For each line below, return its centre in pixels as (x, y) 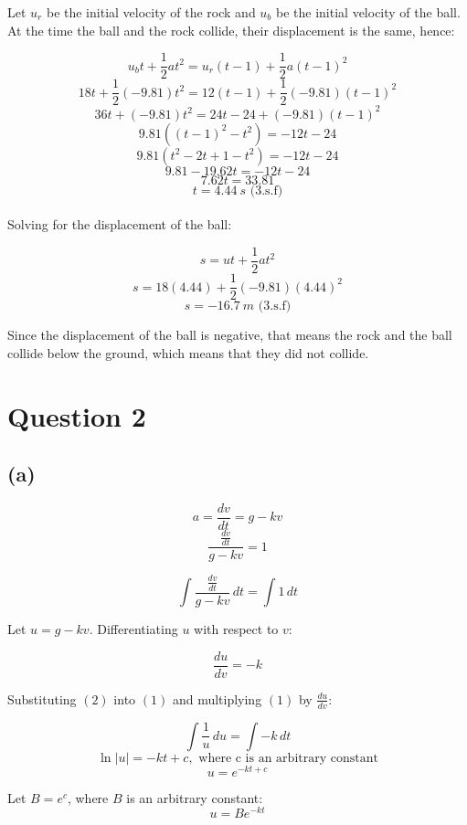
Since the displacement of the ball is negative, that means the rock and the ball (230, 335)
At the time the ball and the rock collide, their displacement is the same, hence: (231, 30)
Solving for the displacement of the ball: (120, 224)
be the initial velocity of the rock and (151, 12)
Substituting (42, 698)
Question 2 (77, 415)
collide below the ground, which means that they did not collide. (188, 352)
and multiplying (217, 698)
